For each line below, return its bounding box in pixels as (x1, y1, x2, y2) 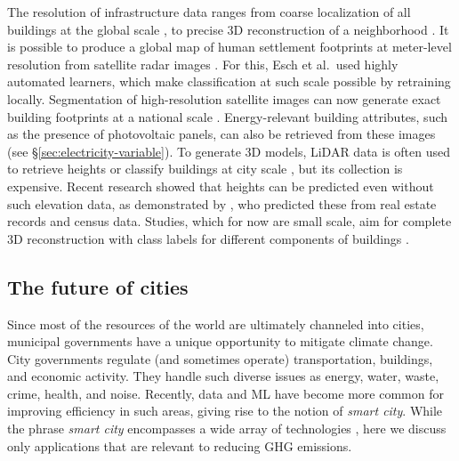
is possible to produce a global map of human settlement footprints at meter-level (7, 37, 452, 56)
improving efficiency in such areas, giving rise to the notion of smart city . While (7, 401, 443, 420)
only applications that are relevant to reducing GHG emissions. (7, 436, 352, 455)
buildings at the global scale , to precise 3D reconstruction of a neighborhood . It (7, 20, 449, 38)
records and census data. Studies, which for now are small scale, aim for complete (7, 212, 452, 230)
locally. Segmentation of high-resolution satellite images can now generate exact (7, 89, 441, 108)
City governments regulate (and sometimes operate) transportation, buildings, (7, 349, 433, 368)
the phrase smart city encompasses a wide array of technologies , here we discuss (7, 419, 447, 438)
